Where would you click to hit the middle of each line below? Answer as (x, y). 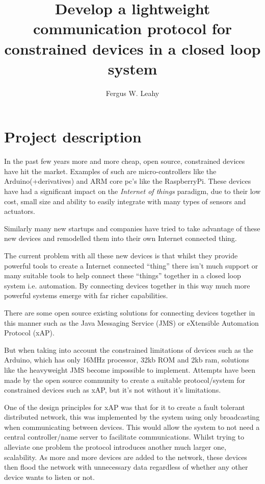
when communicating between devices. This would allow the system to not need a (132, 427)
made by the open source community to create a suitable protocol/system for (125, 380)
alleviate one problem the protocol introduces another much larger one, (115, 447)
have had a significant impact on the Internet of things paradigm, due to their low (132, 191)
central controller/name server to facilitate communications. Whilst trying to (124, 437)
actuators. (20, 211)
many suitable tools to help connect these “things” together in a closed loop (123, 275)
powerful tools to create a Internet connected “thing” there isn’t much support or (131, 265)
